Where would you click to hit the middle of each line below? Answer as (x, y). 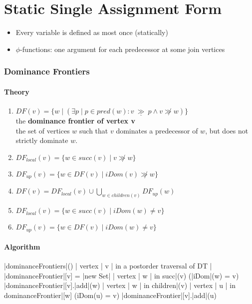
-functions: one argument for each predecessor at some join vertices (123, 49)
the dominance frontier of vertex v (75, 120)
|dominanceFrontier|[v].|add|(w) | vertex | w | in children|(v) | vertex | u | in (120, 285)
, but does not (227, 130)
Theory (17, 91)
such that (94, 130)
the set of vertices (43, 130)
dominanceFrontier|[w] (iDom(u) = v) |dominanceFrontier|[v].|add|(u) (110, 295)
